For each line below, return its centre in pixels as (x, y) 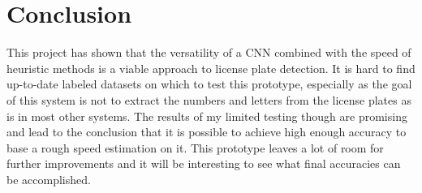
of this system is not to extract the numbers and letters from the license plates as (209, 99)
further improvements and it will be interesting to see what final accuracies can (204, 163)
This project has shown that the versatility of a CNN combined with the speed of (209, 52)
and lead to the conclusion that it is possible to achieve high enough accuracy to (207, 132)
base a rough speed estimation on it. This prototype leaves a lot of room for (195, 147)
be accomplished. (49, 179)
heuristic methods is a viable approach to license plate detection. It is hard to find (211, 68)
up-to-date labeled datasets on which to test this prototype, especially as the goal (209, 84)
